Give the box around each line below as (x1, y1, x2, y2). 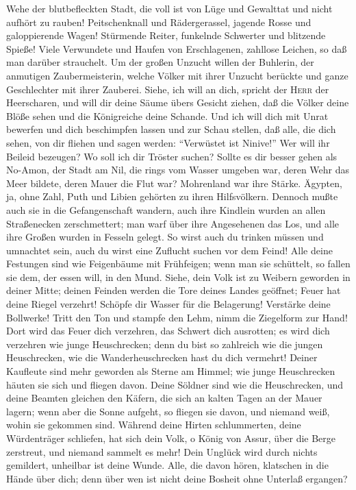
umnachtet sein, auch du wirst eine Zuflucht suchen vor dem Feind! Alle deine (6, 243, 333, 257)
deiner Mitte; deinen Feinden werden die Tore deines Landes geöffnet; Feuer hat (6, 283, 341, 297)
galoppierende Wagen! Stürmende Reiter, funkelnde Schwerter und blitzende (6, 28, 326, 42)
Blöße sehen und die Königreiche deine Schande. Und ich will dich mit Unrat (6, 108, 329, 123)
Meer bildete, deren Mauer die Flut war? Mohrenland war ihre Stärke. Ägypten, (6, 175, 342, 190)
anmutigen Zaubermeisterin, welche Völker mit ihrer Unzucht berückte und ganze (6, 68, 348, 82)
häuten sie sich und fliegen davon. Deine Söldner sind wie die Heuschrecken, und (6, 377, 344, 391)
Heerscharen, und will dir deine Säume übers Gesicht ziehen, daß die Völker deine (6, 95, 349, 110)
